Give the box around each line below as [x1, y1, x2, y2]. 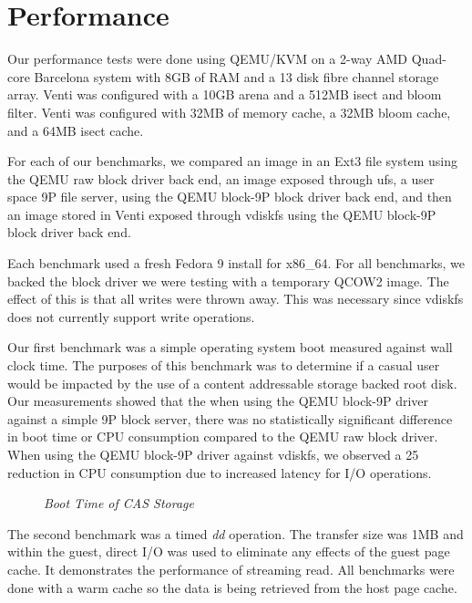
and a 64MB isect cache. [7, 120, 144, 140]
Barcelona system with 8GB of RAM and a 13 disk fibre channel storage [34, 67, 439, 86]
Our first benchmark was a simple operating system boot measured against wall [7, 338, 453, 357]
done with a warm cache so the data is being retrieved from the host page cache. [7, 577, 457, 597]
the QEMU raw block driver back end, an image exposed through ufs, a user [7, 169, 435, 188]
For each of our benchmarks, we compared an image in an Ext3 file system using [7, 151, 457, 171]
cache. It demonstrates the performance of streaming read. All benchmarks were [7, 559, 455, 578]
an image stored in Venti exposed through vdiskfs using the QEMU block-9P [7, 204, 436, 224]
